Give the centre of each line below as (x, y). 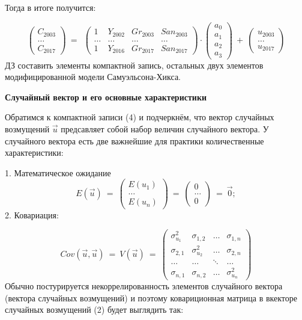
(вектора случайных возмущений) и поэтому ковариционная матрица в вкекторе (151, 297)
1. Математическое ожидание (58, 172)
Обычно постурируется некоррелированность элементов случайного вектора (144, 286)
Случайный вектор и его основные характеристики (106, 97)
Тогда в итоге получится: (50, 7)
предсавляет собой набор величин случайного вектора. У (165, 128)
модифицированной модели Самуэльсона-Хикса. (93, 77)
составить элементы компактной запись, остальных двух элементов (140, 65)
